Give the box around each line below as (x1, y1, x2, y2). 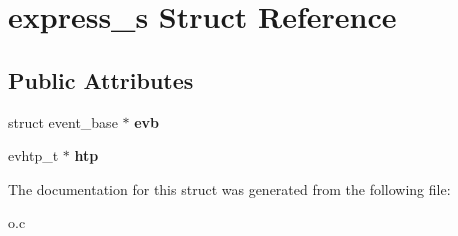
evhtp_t (8, 145, 59, 166)
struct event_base (8, 111, 118, 132)
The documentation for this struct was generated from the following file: (8, 178, 451, 199)
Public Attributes (8, 64, 194, 95)
